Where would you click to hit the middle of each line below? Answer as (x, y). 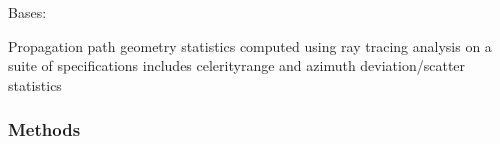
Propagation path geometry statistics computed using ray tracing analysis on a (250, 45)
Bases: (27, 12)
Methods (44, 129)
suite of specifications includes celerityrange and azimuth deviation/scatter (237, 65)
